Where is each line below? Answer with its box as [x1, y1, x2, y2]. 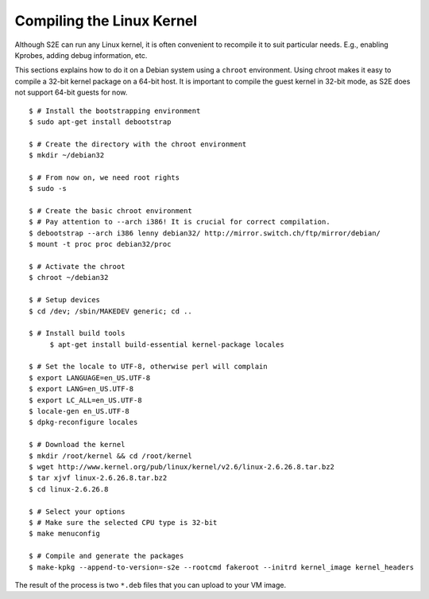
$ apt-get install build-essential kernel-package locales [49, 340, 285, 349]
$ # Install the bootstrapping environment [29, 106, 201, 115]
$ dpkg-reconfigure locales [29, 418, 138, 427]
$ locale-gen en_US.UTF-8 [29, 406, 130, 416]
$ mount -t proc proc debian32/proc [29, 239, 172, 249]
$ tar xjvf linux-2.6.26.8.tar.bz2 [29, 473, 168, 483]
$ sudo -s [29, 184, 67, 193]
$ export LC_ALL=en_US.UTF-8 [29, 395, 142, 405]
